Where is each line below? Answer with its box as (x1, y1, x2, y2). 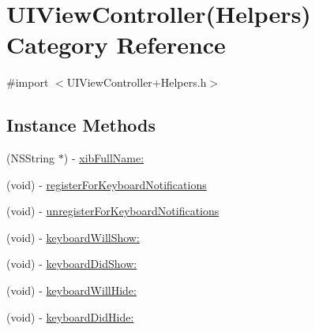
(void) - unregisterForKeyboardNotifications (6, 203, 219, 219)
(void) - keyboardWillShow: (6, 229, 140, 245)
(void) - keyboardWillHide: (6, 282, 137, 299)
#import (6, 74, 49, 91)
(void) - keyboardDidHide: (6, 308, 134, 325)
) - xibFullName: (63, 150, 144, 166)
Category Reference (6, 28, 226, 61)
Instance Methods (6, 113, 156, 137)
